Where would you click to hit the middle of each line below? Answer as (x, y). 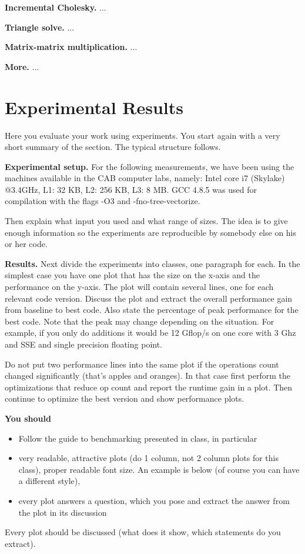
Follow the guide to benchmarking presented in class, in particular (138, 438)
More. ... (22, 66)
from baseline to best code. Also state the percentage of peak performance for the (152, 310)
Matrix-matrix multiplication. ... (71, 47)
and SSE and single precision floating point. (84, 344)
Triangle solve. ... (40, 27)
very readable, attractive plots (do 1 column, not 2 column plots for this (148, 458)
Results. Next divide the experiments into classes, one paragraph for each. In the (152, 263)
